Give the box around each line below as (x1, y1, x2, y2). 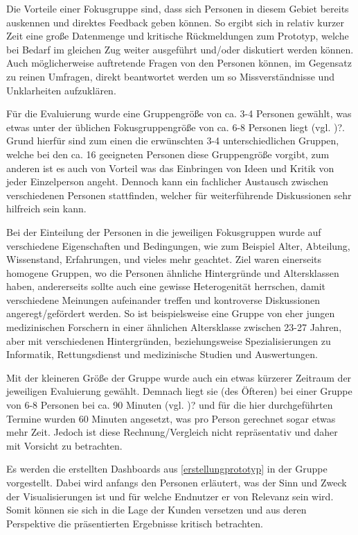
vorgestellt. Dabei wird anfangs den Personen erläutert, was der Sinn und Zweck (6, 475, 347, 489)
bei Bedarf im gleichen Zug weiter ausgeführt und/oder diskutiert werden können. (6, 42, 354, 56)
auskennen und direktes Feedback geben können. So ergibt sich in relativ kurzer (6, 15, 344, 29)
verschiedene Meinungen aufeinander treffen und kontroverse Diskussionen (6, 292, 321, 307)
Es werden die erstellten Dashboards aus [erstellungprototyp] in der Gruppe (6, 461, 328, 476)
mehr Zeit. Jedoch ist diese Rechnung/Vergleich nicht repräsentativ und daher (6, 425, 338, 439)
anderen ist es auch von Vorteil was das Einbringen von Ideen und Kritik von (6, 160, 334, 175)
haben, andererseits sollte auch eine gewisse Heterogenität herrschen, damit (6, 279, 326, 294)
